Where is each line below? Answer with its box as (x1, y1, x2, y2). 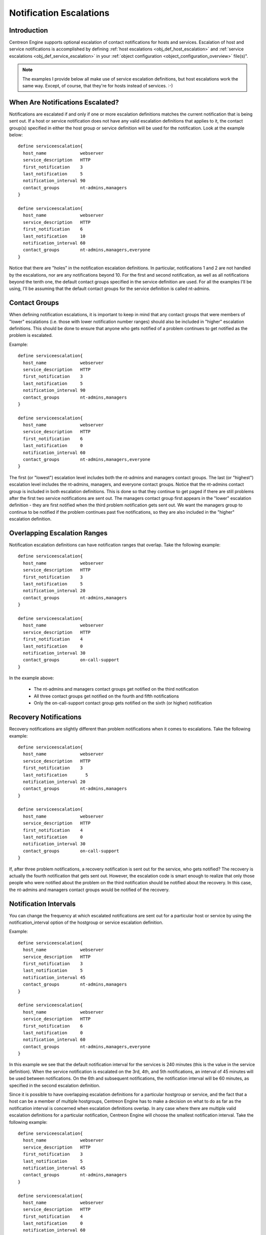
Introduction (9, 26, 48, 35)
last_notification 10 (23, 233, 86, 239)
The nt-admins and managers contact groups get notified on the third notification (33, 686, 199, 692)
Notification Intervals (9, 900, 76, 908)
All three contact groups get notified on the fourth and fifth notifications (33, 693, 179, 699)
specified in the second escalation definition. (9, 1082, 100, 1088)
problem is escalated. (9, 332, 53, 338)
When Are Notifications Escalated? (9, 98, 119, 106)
